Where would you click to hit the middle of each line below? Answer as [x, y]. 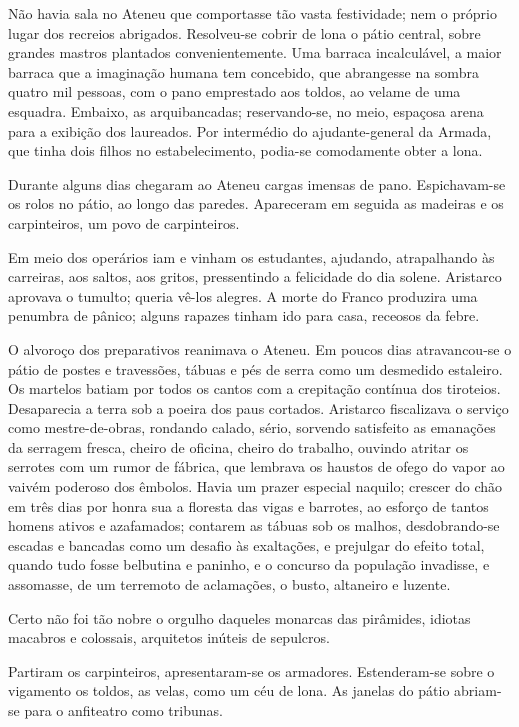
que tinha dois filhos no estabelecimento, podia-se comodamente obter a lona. [245, 150]
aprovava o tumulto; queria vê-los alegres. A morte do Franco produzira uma [243, 295]
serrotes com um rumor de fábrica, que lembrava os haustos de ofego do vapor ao [256, 466]
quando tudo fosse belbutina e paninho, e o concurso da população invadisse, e [249, 564]
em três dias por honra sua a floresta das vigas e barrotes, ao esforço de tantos [248, 505]
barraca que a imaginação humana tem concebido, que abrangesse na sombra [243, 71]
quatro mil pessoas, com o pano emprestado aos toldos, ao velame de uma [234, 91]
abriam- [478, 690]
